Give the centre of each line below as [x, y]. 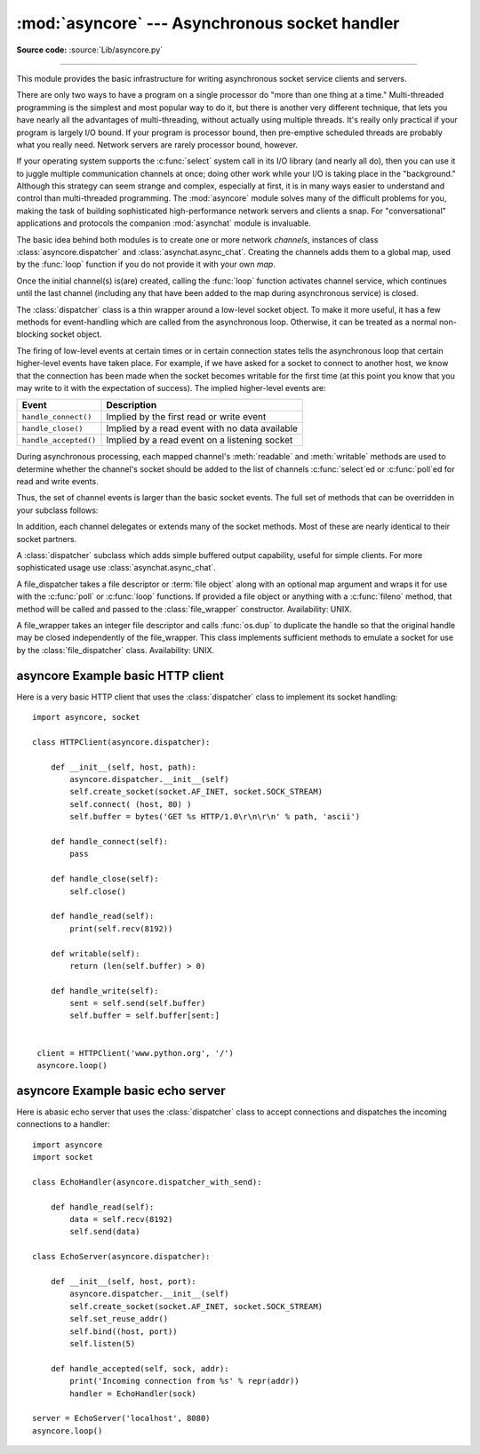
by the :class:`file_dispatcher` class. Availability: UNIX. [116, 650]
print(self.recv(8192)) [121, 928]
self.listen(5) [103, 1343]
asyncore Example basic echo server [121, 1090]
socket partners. [47, 539]
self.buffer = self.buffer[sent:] [145, 1016]
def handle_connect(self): [109, 841]
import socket [63, 1157]
